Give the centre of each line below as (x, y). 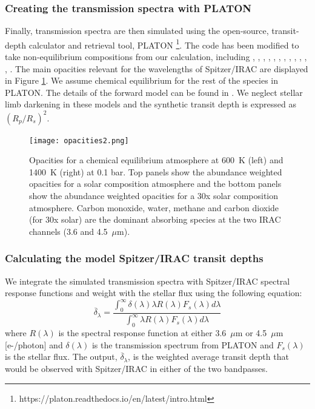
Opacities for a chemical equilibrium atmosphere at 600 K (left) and (156, 160)
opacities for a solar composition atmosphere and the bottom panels (155, 184)
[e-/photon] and (34, 344)
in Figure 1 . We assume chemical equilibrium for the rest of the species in (142, 80)
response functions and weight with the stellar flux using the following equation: (154, 293)
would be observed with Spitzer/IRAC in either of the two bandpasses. (136, 368)
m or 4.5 (251, 333)
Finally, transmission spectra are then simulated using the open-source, (137, 31)
